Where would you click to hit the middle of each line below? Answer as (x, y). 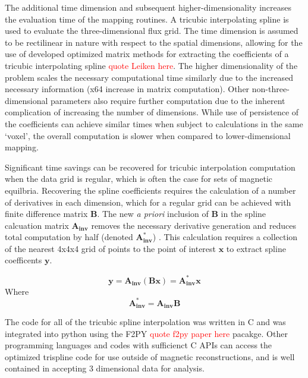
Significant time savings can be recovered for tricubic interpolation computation (150, 167)
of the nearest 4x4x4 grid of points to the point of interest (111, 248)
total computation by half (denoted (69, 237)
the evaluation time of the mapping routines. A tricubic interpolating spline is (147, 19)
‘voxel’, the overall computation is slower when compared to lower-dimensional (148, 135)
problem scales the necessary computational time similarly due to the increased (149, 77)
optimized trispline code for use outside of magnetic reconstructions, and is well (150, 356)
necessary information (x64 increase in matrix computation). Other (127, 89)
